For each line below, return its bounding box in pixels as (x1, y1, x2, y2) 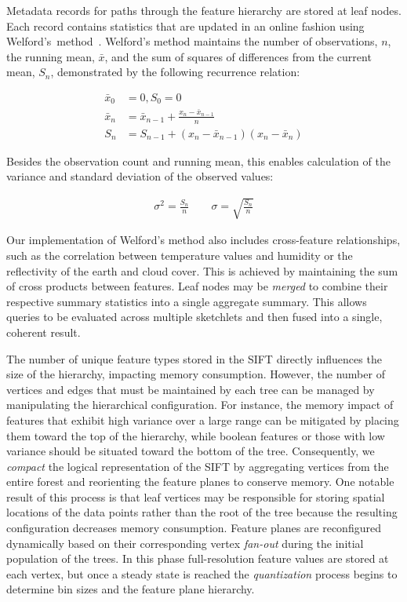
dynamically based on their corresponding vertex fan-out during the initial (6, 535, 364, 551)
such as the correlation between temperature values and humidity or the (6, 246, 353, 263)
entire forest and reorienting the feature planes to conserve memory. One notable (6, 473, 394, 490)
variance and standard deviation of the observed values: (6, 168, 274, 184)
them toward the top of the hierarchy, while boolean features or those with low (6, 427, 385, 443)
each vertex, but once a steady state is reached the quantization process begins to (6, 565, 398, 582)
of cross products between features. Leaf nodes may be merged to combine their (6, 278, 388, 294)
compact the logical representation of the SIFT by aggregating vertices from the (6, 458, 389, 474)
